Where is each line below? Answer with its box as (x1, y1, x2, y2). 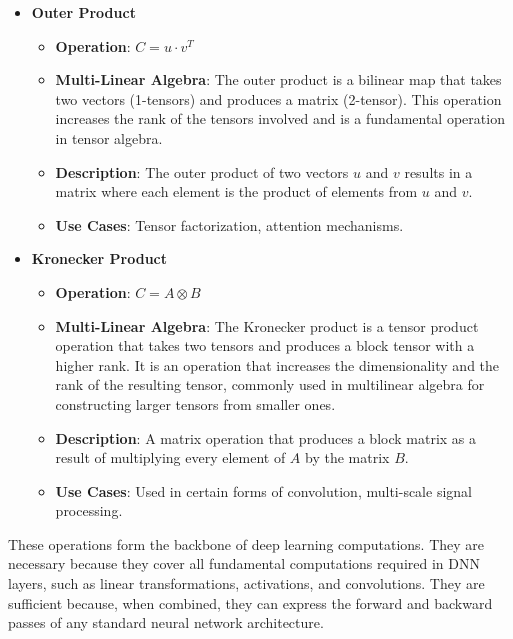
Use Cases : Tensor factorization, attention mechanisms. (55, 214, 404, 235)
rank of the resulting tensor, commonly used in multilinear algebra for (55, 374, 485, 395)
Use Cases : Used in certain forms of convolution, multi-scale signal (55, 480, 472, 501)
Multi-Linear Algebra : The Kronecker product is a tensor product (55, 315, 479, 336)
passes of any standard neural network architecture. (8, 612, 324, 633)
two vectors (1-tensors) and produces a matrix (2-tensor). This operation (55, 88, 502, 109)
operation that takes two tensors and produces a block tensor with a (55, 335, 475, 356)
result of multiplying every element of (55, 447, 286, 468)
